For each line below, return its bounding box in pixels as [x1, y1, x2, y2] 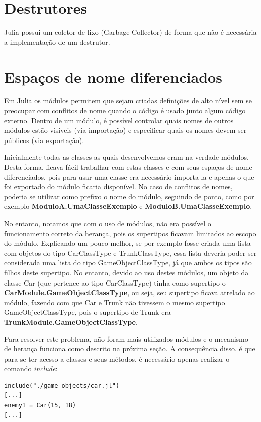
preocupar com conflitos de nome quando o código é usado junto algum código [4, 105, 246, 116]
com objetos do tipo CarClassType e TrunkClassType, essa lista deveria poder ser [4, 247, 257, 258]
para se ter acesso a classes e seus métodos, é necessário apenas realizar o [4, 353, 230, 364]
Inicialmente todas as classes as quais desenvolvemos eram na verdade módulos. [4, 152, 249, 162]
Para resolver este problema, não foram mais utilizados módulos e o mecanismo [4, 333, 248, 344]
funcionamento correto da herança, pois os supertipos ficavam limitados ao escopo [4, 228, 256, 238]
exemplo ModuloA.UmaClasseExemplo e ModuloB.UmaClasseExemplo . [4, 201, 252, 212]
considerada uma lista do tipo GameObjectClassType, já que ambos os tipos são [4, 257, 252, 268]
